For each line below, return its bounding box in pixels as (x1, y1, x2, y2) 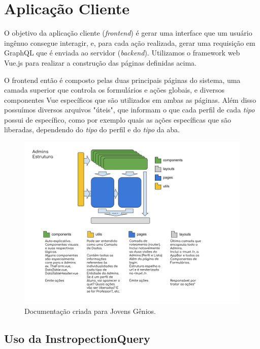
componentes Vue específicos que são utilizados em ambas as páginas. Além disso (4, 94, 256, 105)
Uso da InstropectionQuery (4, 330, 150, 346)
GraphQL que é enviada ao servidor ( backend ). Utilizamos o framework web (4, 47, 240, 58)
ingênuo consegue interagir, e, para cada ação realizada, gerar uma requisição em (4, 37, 255, 48)
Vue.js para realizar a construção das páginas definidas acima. (4, 57, 197, 68)
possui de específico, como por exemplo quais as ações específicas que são (4, 114, 232, 125)
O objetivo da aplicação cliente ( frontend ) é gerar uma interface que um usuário (4, 27, 252, 38)
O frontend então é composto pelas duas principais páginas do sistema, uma (4, 74, 241, 85)
